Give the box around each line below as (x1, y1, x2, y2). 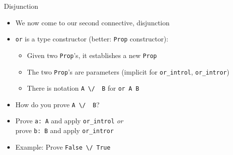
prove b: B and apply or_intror (15, 125, 114, 136)
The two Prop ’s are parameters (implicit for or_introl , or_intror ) (27, 66, 230, 77)
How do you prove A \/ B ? (15, 99, 100, 109)
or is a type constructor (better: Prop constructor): (15, 34, 169, 44)
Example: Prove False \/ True (15, 141, 111, 152)
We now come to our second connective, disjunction (15, 17, 170, 27)
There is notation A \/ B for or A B (27, 83, 139, 93)
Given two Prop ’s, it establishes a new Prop (27, 50, 157, 60)
